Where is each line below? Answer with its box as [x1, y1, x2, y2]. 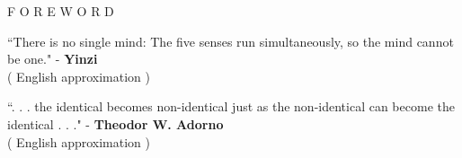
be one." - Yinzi [7, 49, 98, 68]
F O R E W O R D [7, 2, 114, 20]
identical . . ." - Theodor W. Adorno [7, 114, 224, 133]
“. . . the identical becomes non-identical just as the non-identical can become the [7, 97, 455, 116]
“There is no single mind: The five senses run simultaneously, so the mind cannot [7, 31, 454, 50]
